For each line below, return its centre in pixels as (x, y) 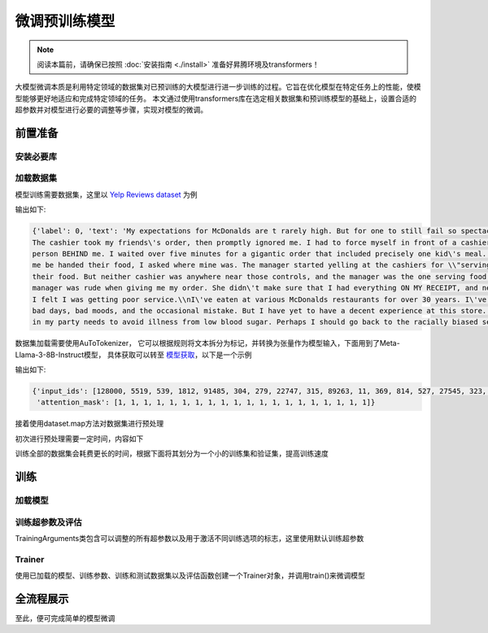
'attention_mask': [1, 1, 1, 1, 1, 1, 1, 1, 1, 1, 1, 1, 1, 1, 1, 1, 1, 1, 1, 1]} (206, 402)
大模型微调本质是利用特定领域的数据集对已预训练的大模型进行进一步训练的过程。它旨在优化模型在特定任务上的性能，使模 (218, 87)
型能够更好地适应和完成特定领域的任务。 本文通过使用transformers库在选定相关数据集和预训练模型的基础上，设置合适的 (216, 98)
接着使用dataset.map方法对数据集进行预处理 (89, 424)
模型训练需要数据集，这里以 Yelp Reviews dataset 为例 (107, 194)
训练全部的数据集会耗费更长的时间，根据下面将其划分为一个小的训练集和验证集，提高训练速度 (172, 454)
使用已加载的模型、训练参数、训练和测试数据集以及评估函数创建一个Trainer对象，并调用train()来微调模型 (190, 576)
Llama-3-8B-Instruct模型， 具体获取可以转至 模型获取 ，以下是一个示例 (133, 355)
